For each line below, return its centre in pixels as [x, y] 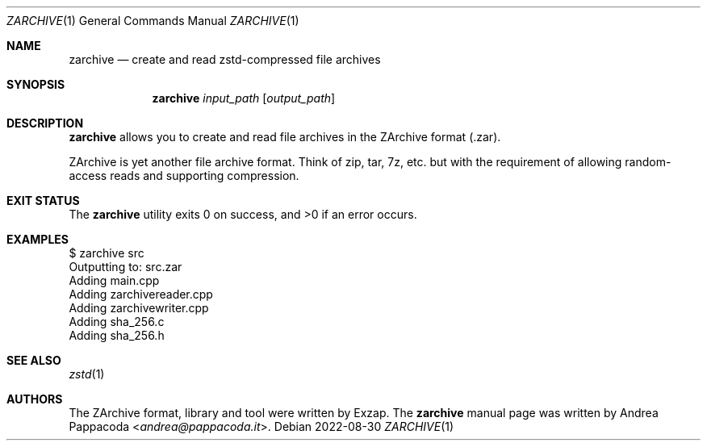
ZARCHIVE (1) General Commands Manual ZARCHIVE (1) [153, 21]
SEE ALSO [34, 360]
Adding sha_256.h [117, 335]
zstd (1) [87, 374]
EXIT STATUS [43, 201]
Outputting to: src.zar [126, 267]
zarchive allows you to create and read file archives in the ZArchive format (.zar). [285, 137]
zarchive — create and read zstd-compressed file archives [225, 59]
